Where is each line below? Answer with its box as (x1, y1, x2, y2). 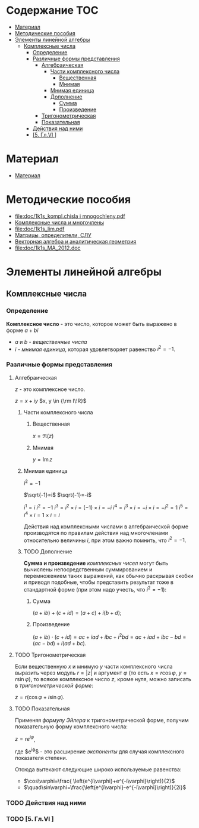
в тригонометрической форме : (14, 682, 94, 689)
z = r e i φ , (14, 734, 36, 743)
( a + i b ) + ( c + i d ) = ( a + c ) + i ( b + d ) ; (32, 609, 122, 616)
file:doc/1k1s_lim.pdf (14, 225, 65, 232)
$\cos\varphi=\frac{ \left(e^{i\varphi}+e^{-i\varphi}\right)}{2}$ (23, 777, 175, 784)
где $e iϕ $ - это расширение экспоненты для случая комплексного (14, 747, 185, 755)
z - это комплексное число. (14, 386, 86, 393)
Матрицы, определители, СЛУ (14, 231, 92, 239)
